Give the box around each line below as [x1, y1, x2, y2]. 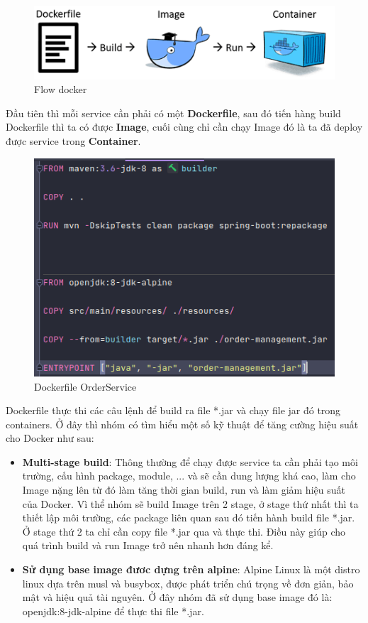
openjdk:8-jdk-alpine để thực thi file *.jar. [22, 603, 204, 618]
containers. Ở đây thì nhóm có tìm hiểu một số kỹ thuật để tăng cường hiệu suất [6, 416, 359, 431]
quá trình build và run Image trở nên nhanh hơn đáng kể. [22, 538, 274, 553]
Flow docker [34, 82, 87, 97]
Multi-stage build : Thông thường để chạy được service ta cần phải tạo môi [22, 454, 358, 469]
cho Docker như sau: [6, 430, 94, 445]
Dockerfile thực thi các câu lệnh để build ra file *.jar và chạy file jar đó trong [6, 403, 341, 418]
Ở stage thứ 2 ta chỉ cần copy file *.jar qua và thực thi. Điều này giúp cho [22, 524, 346, 538]
